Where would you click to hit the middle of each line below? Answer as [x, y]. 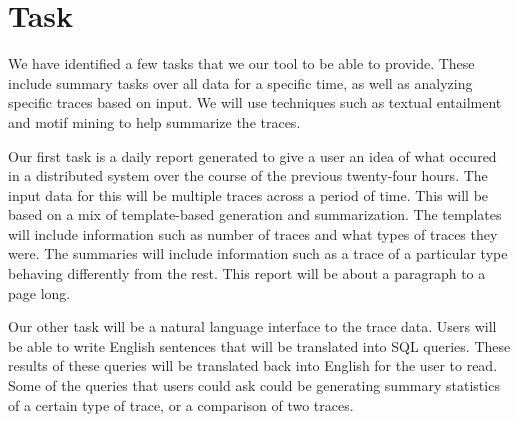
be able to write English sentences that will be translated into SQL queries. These [259, 345]
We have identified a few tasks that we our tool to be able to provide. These [241, 63]
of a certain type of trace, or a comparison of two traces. [181, 404]
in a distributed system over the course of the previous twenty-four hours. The [248, 175]
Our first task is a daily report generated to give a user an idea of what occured [252, 155]
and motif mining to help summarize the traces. [154, 121]
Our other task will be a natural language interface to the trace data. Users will [252, 326]
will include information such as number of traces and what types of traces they [253, 233]
